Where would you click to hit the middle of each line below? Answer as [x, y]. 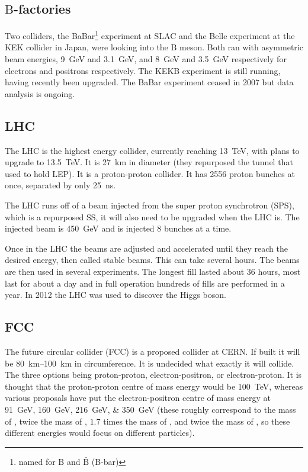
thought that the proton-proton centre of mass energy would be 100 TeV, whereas [154, 386]
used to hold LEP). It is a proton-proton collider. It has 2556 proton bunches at [150, 173]
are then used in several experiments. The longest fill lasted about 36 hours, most [153, 271]
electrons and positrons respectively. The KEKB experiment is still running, [143, 70]
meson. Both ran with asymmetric [241, 47]
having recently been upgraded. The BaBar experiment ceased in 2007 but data [149, 82]
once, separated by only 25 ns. [60, 185]
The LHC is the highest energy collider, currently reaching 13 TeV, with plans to [152, 150]
